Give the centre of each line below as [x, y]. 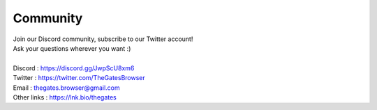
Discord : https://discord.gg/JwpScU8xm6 [74, 68]
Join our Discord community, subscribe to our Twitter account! [103, 39]
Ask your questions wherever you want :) [72, 48]
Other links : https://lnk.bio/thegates [65, 97]
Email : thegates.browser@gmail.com [66, 88]
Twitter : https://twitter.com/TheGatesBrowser [79, 78]
